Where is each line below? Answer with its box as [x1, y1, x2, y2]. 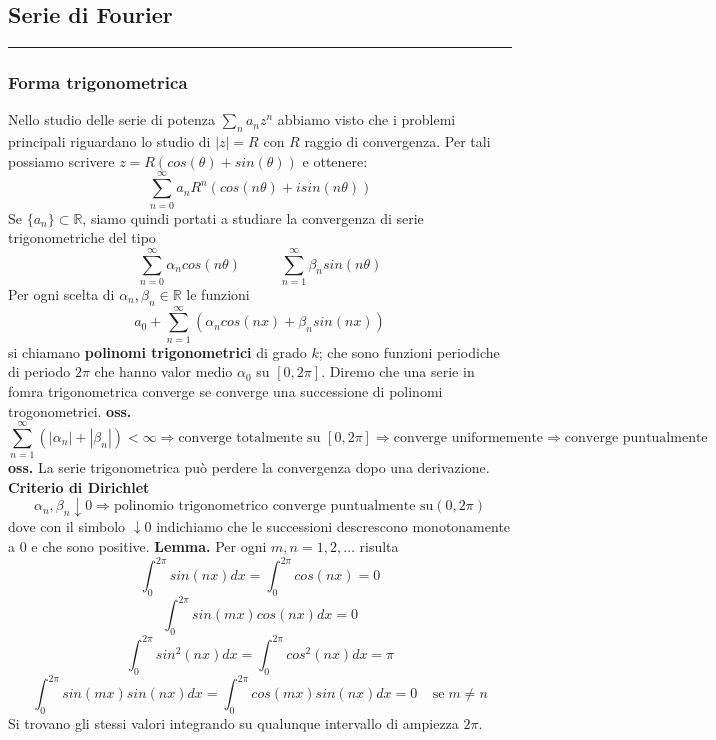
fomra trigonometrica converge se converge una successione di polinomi [8, 380, 443, 401]
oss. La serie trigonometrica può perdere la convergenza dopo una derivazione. [8, 457, 490, 478]
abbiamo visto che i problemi [277, 109, 456, 130]
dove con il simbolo [8, 516, 126, 537]
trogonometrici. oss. [8, 400, 132, 421]
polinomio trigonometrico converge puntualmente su [113, 499, 434, 514]
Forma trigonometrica [8, 70, 188, 95]
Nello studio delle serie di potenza [8, 109, 216, 130]
